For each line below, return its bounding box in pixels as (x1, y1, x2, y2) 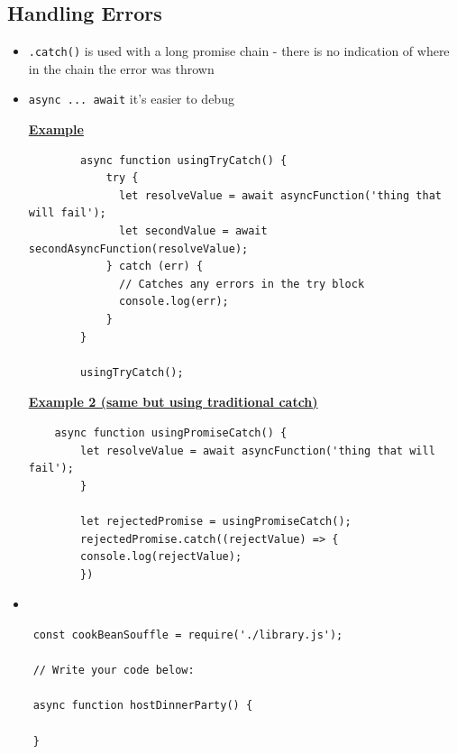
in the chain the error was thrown (28, 59, 215, 78)
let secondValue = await (119, 225, 268, 238)
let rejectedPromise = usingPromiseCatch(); (80, 514, 352, 528)
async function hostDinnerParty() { (32, 699, 253, 713)
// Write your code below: (32, 664, 195, 677)
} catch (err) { (105, 260, 204, 273)
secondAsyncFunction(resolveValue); (28, 242, 249, 255)
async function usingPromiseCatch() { (54, 427, 288, 440)
